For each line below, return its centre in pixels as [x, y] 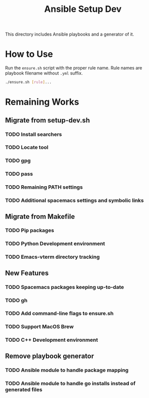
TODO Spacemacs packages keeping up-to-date [65, 287]
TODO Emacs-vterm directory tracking [53, 257]
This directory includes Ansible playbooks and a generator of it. [70, 34]
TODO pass [19, 174]
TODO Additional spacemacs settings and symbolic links [74, 200]
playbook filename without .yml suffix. [44, 73]
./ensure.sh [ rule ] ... [28, 82]
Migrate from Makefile [40, 217]
